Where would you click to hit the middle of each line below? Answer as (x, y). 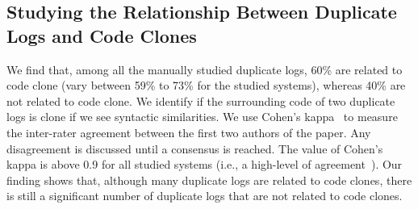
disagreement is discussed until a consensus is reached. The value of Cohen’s (195, 148)
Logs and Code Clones (102, 35)
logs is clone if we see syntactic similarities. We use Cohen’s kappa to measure (202, 117)
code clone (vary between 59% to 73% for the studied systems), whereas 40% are (206, 85)
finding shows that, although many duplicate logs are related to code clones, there (209, 180)
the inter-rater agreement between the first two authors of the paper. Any (189, 132)
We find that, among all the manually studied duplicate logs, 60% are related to (205, 69)
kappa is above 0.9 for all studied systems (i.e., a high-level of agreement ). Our (205, 164)
